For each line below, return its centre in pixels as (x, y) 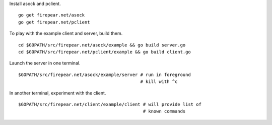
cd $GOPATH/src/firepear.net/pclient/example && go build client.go (105, 52)
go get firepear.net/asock (52, 15)
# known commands (164, 111)
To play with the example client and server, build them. (66, 33)
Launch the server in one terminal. (45, 63)
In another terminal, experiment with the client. (58, 93)
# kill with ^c (159, 82)
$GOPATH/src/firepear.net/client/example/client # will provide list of (110, 104)
